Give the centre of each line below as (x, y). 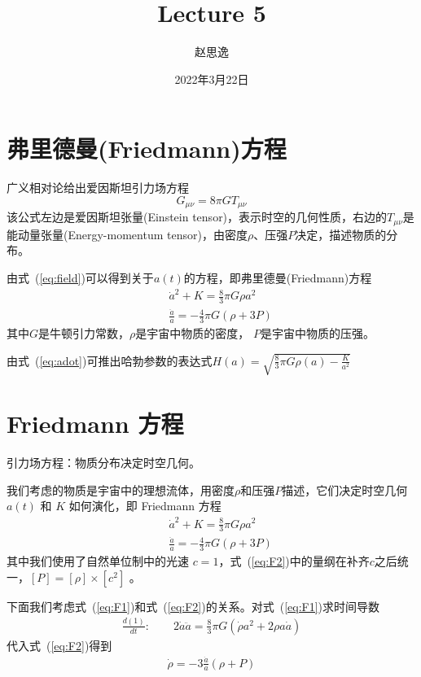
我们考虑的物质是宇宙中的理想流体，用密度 (121, 489)
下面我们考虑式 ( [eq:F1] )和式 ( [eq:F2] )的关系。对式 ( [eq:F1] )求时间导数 (193, 606)
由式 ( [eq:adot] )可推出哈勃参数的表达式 (110, 360)
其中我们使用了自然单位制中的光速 (98, 561)
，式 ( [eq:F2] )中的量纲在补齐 (294, 561)
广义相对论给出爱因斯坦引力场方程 (98, 188)
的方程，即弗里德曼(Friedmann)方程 (278, 277)
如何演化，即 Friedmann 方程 (145, 506)
